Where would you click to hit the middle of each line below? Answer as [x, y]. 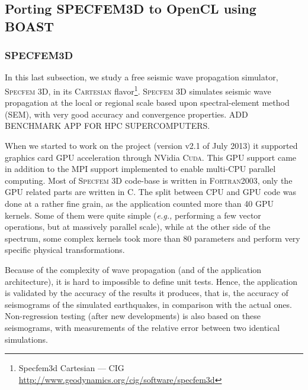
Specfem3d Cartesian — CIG [71, 368]
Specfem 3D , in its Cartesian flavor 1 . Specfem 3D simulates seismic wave [138, 90]
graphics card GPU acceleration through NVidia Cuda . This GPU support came [151, 157]
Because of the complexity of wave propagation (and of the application [133, 269]
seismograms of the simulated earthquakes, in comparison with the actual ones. [148, 304]
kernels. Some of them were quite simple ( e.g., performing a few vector [133, 215]
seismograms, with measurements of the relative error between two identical [142, 327]
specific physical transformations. [65, 250]
